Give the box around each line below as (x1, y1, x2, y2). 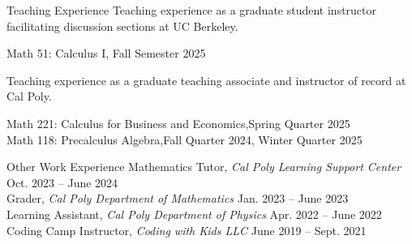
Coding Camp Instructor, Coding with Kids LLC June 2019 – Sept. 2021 (6, 221, 367, 238)
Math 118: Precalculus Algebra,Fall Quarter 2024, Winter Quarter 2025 (6, 131, 363, 148)
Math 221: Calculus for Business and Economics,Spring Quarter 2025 (6, 114, 350, 131)
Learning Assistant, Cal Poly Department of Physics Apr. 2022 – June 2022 (6, 205, 382, 222)
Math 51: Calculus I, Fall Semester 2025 (6, 45, 206, 62)
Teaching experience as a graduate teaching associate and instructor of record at (6, 71, 406, 88)
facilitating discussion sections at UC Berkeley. (6, 17, 238, 34)
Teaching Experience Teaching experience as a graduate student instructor (6, 2, 377, 18)
